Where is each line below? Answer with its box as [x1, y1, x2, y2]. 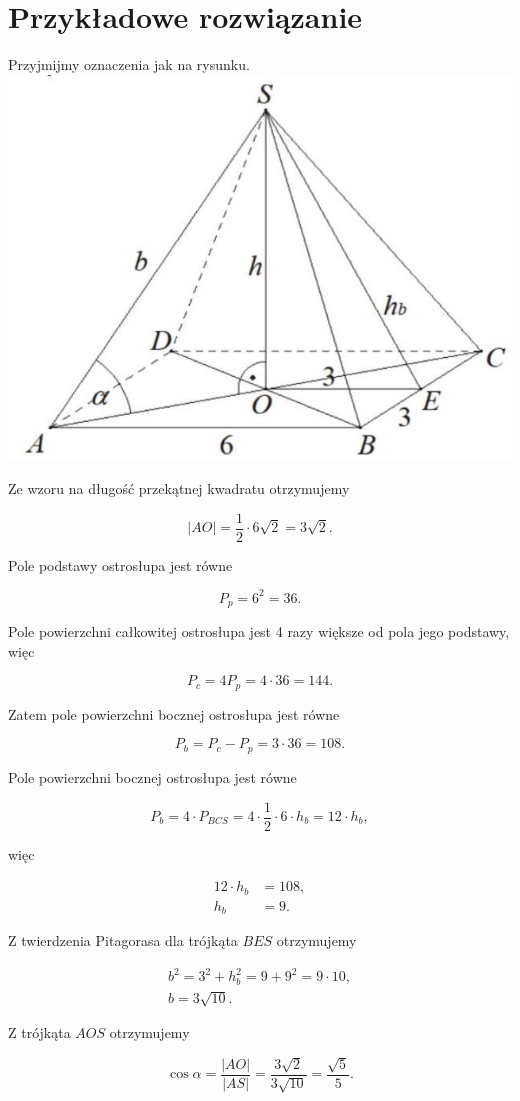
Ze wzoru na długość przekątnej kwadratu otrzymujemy [8, 478, 350, 499]
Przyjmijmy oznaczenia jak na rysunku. [8, 54, 250, 75]
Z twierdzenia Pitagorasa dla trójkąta [8, 930, 238, 951]
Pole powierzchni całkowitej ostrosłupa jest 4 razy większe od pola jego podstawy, [8, 621, 510, 642]
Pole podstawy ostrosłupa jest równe [8, 554, 233, 575]
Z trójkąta [8, 1022, 71, 1043]
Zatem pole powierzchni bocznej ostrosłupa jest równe [8, 703, 340, 724]
